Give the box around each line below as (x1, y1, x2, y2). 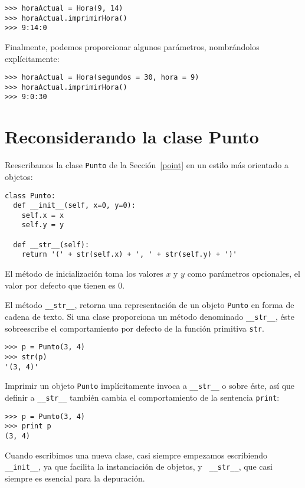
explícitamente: (5, 52, 60, 64)
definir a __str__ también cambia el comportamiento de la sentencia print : (5, 391, 280, 403)
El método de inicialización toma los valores (5, 267, 163, 280)
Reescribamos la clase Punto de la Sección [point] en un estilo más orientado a (5, 159, 288, 171)
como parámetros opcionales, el (187, 267, 300, 280)
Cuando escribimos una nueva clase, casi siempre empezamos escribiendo (5, 448, 268, 461)
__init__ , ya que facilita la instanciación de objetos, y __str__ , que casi (5, 460, 273, 473)
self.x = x (21, 211, 64, 220)
